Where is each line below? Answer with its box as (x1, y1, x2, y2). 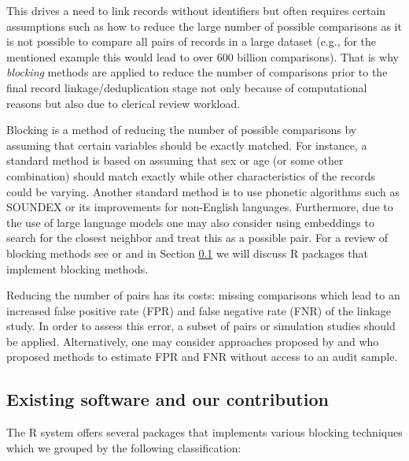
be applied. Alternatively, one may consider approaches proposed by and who (6, 333, 379, 349)
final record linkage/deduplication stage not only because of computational (6, 79, 367, 95)
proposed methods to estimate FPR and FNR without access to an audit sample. (6, 348, 398, 365)
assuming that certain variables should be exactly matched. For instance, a (6, 136, 367, 153)
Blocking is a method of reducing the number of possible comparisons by (6, 121, 357, 138)
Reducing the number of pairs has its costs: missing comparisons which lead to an (6, 287, 400, 303)
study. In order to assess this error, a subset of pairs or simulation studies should (6, 318, 396, 334)
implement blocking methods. (6, 260, 149, 277)
